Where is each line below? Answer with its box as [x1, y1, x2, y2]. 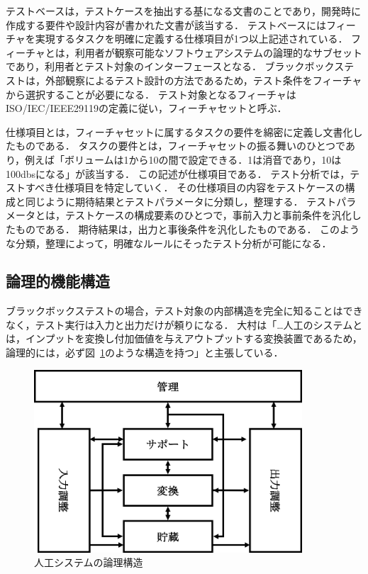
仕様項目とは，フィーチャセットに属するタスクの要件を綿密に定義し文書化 [6, 124, 353, 139]
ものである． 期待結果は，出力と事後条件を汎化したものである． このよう [15, 221, 360, 236]
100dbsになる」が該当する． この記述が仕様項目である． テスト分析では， [6, 166, 350, 181]
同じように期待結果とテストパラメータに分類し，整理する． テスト [25, 193, 337, 208]
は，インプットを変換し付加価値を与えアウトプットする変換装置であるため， [6, 331, 362, 346]
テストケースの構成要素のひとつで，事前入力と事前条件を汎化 [65, 208, 352, 223]
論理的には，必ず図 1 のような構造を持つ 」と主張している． [6, 345, 284, 360]
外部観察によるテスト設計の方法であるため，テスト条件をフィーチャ [45, 72, 362, 87]
